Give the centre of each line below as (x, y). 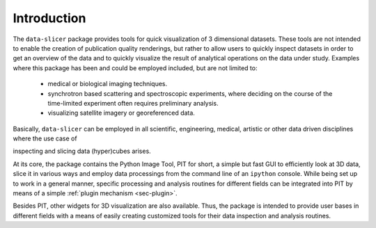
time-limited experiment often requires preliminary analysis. (133, 103)
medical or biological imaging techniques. (108, 84)
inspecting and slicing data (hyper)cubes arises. (82, 151)
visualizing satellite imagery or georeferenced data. (121, 113)
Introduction (49, 18)
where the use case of (45, 138)
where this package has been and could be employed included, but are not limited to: (135, 68)
